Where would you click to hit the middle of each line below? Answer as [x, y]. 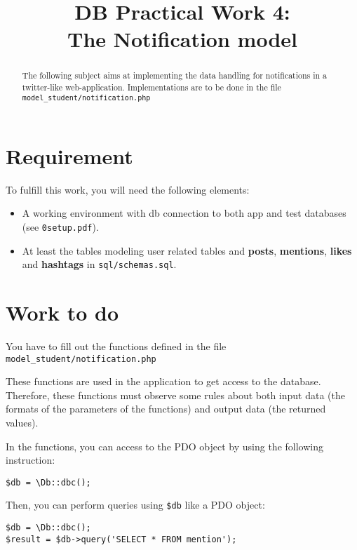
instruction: [31, 460]
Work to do [62, 313]
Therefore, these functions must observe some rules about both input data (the [176, 395]
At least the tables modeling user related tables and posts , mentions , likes [187, 250]
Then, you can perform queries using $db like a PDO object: [135, 505]
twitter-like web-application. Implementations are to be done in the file [151, 87]
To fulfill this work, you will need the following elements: [128, 189]
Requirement [69, 155]
